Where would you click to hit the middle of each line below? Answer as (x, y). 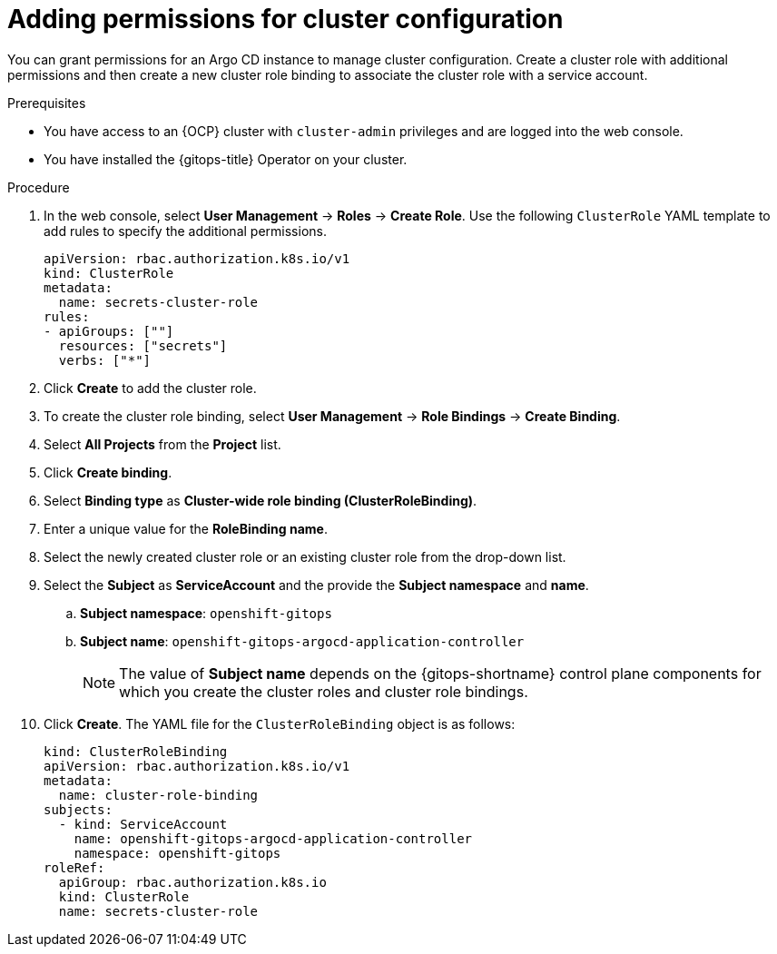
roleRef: (74, 867)
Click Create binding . (108, 472)
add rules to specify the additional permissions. (185, 231)
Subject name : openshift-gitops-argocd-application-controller (302, 641)
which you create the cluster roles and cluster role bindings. (324, 691)
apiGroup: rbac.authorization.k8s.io (192, 882)
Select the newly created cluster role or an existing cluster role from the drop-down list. (305, 556)
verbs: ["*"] (105, 360)
